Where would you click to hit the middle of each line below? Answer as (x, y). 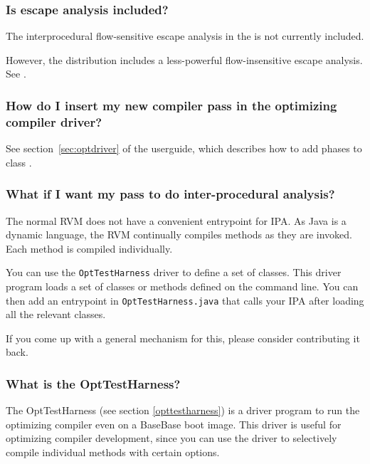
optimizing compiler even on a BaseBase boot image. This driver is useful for (174, 424)
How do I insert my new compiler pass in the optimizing (171, 105)
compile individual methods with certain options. (113, 452)
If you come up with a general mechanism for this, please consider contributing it (183, 338)
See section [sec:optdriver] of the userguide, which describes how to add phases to (184, 148)
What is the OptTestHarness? (93, 383)
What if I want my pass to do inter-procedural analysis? (170, 194)
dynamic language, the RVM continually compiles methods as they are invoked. (179, 234)
